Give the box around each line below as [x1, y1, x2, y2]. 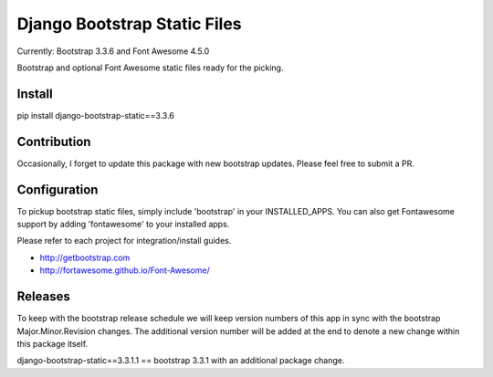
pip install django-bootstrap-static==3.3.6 [16, 110, 175, 120]
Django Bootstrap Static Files [16, 14, 242, 34]
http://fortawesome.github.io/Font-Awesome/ [39, 265, 210, 276]
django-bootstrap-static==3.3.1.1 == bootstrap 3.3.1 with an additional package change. [16, 355, 345, 366]
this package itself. [16, 338, 89, 349]
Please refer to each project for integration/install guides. [16, 236, 232, 246]
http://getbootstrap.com [39, 252, 131, 263]
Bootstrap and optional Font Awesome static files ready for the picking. [16, 62, 284, 73]
